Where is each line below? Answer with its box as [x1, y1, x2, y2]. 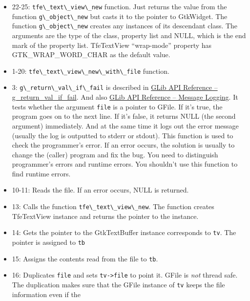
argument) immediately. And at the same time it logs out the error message [12, 120, 239, 130]
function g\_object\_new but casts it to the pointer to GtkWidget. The [12, 11, 228, 21]
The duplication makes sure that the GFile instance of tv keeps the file [12, 279, 225, 289]
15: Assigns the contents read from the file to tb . [12, 253, 158, 263]
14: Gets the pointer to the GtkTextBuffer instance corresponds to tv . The [12, 227, 236, 237]
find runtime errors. [12, 168, 71, 178]
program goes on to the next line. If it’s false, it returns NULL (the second [12, 111, 236, 121]
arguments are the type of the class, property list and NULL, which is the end [12, 30, 246, 40]
